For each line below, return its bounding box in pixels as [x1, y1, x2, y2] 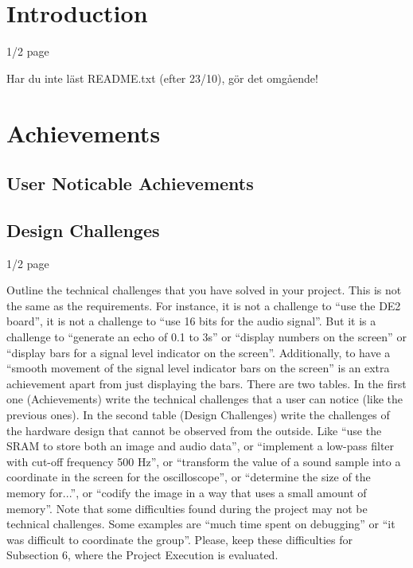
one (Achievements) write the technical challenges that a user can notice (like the [6, 391, 403, 407]
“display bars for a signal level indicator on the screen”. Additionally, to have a [6, 344, 391, 360]
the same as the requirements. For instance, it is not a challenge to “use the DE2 [6, 297, 401, 313]
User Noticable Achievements [6, 171, 254, 196]
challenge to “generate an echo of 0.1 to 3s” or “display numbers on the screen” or [6, 329, 407, 345]
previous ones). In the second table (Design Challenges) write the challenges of [6, 407, 390, 423]
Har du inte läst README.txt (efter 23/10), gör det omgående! [6, 69, 318, 86]
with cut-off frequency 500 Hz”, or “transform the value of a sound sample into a [6, 453, 401, 469]
